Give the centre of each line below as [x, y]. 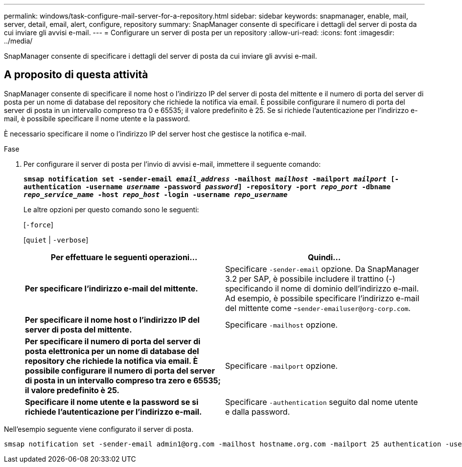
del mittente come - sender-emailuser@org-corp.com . [318, 308]
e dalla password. [258, 411]
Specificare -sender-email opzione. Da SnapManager [322, 269]
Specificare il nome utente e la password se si [112, 402]
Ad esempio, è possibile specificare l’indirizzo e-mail [322, 298]
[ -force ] [38, 224]
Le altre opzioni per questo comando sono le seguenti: [111, 209]
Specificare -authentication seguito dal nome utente [322, 402]
